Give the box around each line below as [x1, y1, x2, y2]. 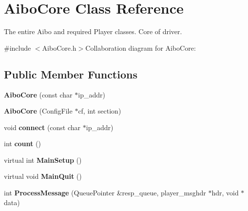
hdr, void [211, 188, 239, 198]
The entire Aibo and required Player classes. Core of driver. [4, 26, 182, 37]
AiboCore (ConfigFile [4, 106, 73, 116]
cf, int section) [78, 106, 121, 116]
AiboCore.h [42, 42, 76, 53]
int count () [4, 138, 41, 149]
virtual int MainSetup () [4, 154, 82, 165]
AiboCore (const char [4, 89, 73, 99]
